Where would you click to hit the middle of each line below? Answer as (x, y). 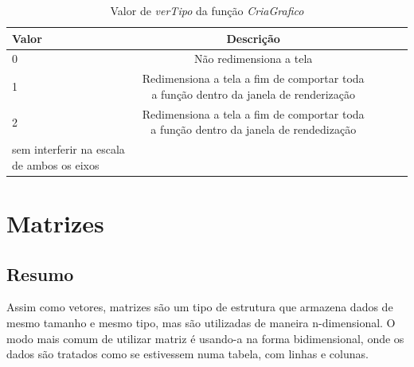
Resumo (40, 273)
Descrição (253, 38)
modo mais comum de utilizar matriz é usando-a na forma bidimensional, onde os (205, 338)
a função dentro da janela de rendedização (254, 129)
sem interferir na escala (68, 149)
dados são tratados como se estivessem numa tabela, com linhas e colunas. (187, 354)
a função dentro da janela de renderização (253, 94)
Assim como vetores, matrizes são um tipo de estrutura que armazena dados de (200, 307)
